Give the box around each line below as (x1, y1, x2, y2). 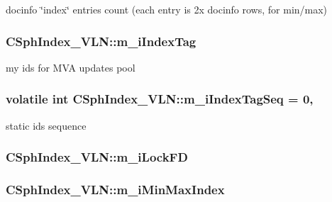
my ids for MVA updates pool (6, 60, 135, 74)
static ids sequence (6, 118, 87, 133)
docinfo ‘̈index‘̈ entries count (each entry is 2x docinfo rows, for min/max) (6, 2, 328, 16)
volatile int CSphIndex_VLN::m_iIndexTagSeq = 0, (6, 90, 314, 108)
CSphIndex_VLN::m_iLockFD (6, 148, 188, 166)
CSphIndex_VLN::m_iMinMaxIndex (6, 180, 225, 198)
